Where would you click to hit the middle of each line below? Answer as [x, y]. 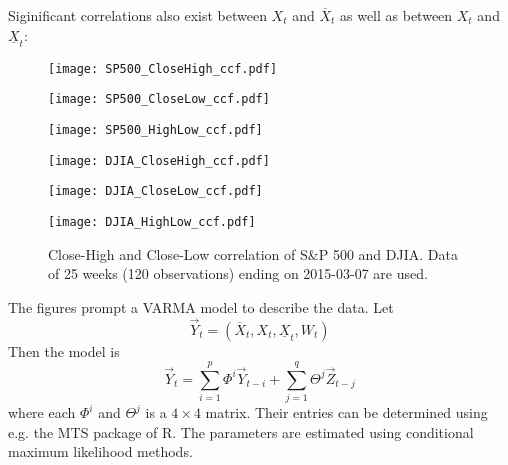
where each [42, 412]
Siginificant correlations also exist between [137, 15]
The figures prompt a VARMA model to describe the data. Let [201, 306]
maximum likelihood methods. [100, 451]
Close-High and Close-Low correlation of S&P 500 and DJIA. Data [253, 253]
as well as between [396, 15]
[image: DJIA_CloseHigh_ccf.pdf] [159, 160]
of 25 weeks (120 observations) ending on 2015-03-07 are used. [238, 273]
